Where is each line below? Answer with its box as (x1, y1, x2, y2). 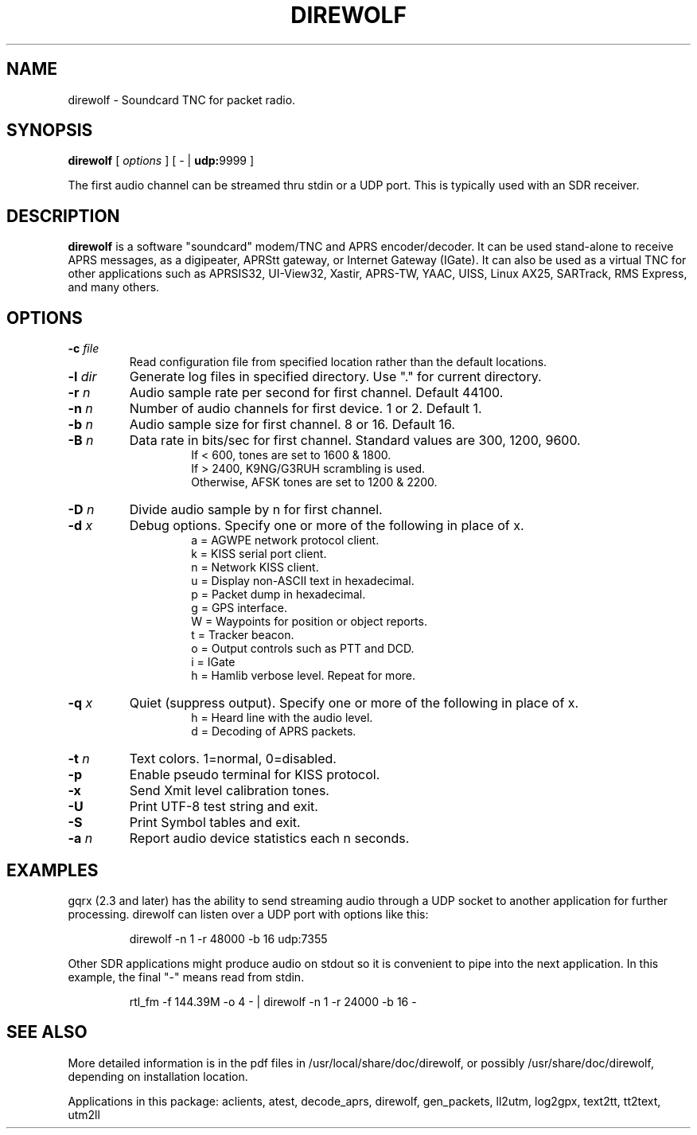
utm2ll (68, 1107, 100, 1121)
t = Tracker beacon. (191, 628, 294, 642)
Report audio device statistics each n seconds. (129, 830, 410, 847)
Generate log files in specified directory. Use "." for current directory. (129, 369, 542, 385)
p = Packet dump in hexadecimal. (191, 587, 366, 602)
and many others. (68, 280, 160, 294)
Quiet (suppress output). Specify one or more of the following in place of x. (129, 695, 579, 712)
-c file (68, 341, 99, 356)
